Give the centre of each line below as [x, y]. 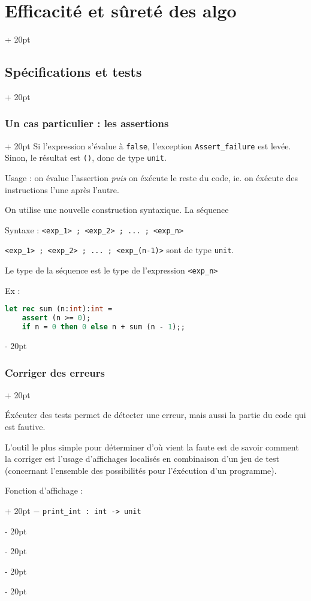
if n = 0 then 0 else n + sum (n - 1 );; [103, 327]
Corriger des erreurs [55, 372]
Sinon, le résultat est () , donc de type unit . [86, 157]
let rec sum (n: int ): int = [59, 309]
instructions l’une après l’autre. [62, 189]
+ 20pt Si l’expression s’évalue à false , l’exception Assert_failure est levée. [148, 145]
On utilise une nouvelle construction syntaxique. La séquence [117, 210]
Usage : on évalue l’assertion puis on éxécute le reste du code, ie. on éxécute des [152, 178]
